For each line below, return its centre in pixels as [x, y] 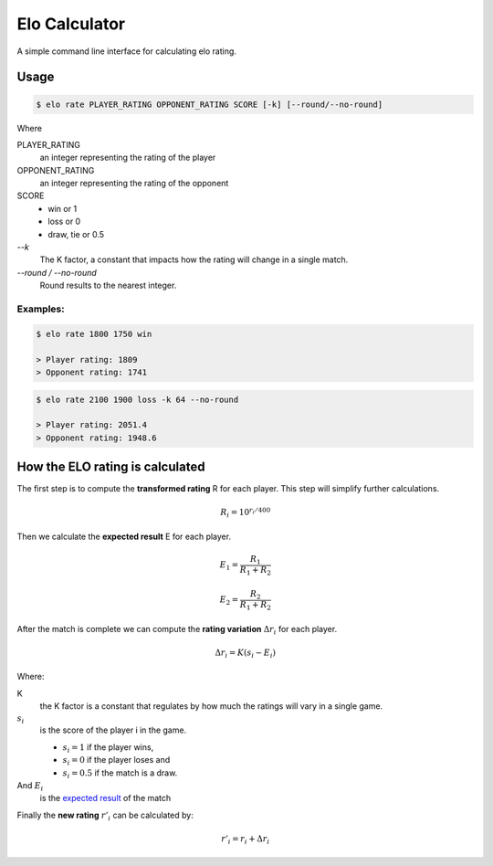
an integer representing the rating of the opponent [134, 184]
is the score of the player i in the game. [113, 730]
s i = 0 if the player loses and [116, 761]
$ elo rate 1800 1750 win [94, 334]
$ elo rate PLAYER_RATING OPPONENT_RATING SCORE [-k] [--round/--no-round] [210, 104]
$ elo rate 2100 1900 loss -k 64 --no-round [137, 399]
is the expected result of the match [105, 798]
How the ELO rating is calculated [111, 467]
